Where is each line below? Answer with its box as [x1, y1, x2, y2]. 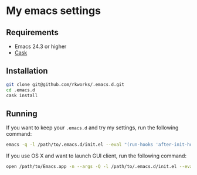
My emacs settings [6, 4, 101, 18]
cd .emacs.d [6, 87, 35, 93]
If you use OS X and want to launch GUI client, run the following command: [6, 152, 186, 159]
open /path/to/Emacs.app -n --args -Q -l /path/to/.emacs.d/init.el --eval [6, 164, 195, 170]
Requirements [6, 28, 59, 37]
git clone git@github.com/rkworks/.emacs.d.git [6, 81, 125, 87]
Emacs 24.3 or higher [14, 43, 67, 50]
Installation [6, 66, 48, 76]
